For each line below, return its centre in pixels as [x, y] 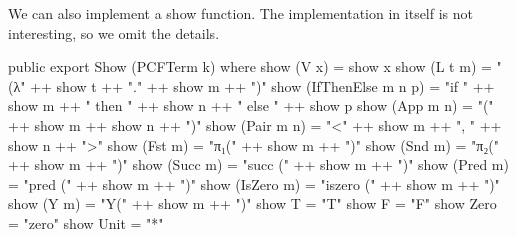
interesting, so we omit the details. [114, 32]
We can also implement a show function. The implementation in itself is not [241, 13]
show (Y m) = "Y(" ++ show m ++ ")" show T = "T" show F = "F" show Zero [252, 203]
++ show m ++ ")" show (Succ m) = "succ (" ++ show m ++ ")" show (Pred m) [258, 164]
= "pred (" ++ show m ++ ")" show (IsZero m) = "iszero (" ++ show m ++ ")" [254, 183]
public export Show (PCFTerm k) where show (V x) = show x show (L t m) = [250, 66]
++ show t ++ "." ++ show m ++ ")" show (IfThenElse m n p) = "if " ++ [262, 85]
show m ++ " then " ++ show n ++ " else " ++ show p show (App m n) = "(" [251, 105]
